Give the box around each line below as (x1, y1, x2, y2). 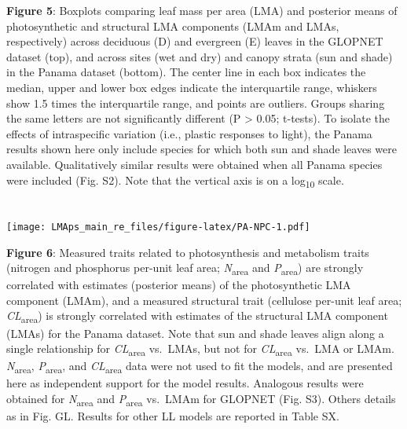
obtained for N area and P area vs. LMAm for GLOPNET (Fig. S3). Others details (6, 390, 396, 409)
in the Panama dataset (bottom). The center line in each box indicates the (6, 64, 366, 80)
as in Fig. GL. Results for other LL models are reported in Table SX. (6, 408, 339, 424)
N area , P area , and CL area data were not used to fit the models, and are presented (6, 357, 393, 376)
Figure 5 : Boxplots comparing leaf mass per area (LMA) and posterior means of (6, 2, 398, 18)
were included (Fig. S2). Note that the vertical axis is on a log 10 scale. (6, 171, 344, 190)
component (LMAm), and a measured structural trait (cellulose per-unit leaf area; (6, 291, 402, 308)
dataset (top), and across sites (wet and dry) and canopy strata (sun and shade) (6, 48, 393, 64)
